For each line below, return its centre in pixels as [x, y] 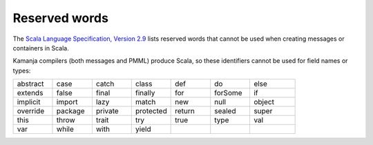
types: [22, 70]
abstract [30, 84]
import [67, 102]
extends [30, 93]
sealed [225, 111]
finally [145, 93]
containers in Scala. [41, 48]
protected [151, 111]
